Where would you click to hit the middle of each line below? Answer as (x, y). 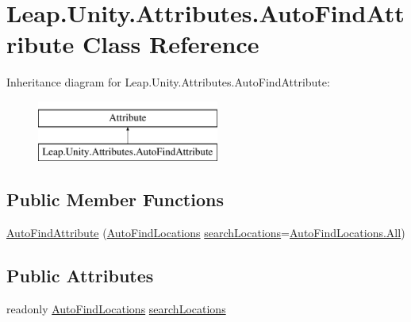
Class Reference (171, 44)
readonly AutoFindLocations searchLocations (116, 309)
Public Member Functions (115, 199)
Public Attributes (80, 276)
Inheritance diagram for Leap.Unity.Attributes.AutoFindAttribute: (168, 82)
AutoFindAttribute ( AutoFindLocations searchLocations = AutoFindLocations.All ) (206, 233)
